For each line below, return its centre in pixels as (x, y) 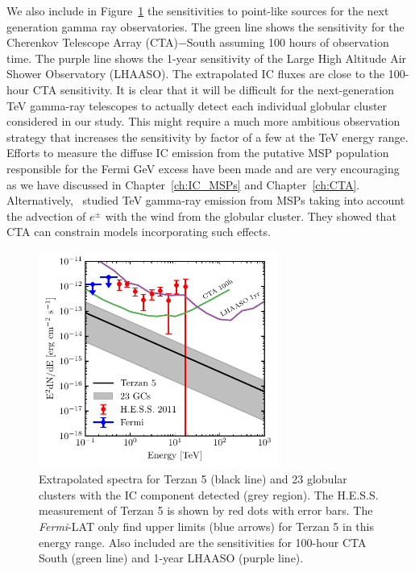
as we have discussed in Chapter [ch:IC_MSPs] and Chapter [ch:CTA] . (183, 184)
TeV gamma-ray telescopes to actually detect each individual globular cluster (197, 105)
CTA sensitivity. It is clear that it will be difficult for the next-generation (214, 89)
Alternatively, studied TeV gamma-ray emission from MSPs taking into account (206, 200)
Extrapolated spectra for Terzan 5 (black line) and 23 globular (193, 479)
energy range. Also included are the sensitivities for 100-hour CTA (203, 542)
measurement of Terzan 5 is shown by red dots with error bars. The (206, 510)
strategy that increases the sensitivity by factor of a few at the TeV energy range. (207, 137)
